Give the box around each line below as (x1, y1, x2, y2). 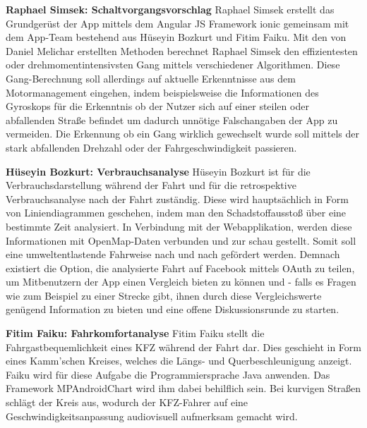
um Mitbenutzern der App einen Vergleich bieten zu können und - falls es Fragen (6, 274, 356, 289)
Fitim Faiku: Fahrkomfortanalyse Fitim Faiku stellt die (6, 326, 265, 341)
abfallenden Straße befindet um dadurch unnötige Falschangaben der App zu (6, 112, 338, 127)
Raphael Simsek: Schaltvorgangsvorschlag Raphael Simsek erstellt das (6, 2, 335, 16)
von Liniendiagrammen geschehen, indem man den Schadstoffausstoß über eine (6, 205, 347, 220)
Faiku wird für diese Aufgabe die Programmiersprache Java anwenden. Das (6, 367, 330, 381)
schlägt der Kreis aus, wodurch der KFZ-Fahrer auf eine (6, 395, 248, 410)
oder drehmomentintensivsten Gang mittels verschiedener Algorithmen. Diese (6, 57, 340, 72)
